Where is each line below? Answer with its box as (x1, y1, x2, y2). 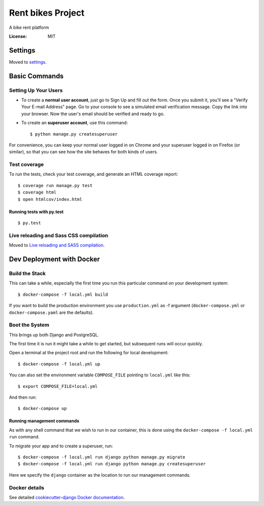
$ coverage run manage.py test (18, 183, 93, 188)
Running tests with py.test (9, 209, 64, 215)
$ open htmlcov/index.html (18, 196, 83, 202)
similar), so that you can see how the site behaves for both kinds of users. (9, 149, 158, 155)
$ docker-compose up (18, 406, 67, 411)
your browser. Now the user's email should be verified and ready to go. (21, 111, 165, 117)
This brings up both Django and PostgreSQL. (9, 332, 99, 337)
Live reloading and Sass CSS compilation (9, 232, 109, 239)
